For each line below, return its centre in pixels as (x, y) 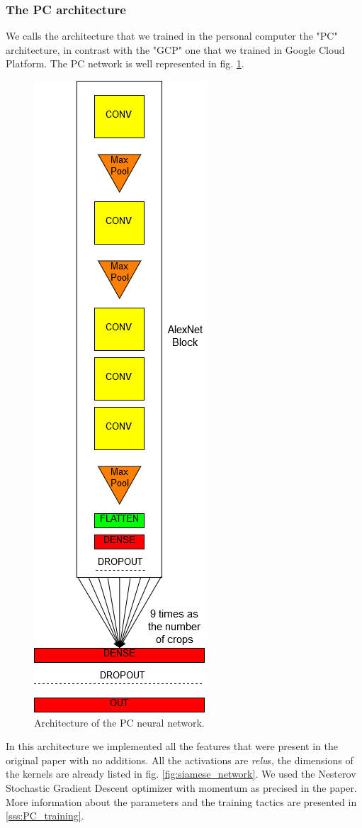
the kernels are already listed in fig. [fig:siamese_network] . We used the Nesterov (181, 774)
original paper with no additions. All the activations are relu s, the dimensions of (180, 760)
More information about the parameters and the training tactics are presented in (181, 801)
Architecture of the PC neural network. (119, 722)
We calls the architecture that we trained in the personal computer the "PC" (172, 36)
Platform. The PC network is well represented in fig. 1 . (125, 63)
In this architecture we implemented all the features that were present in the (172, 746)
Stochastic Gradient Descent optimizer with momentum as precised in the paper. (181, 787)
